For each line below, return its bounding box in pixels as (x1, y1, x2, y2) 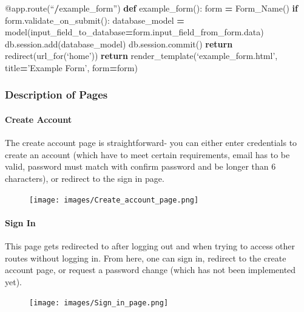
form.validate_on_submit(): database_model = (5, 13, 184, 26)
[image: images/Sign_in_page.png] (29, 299, 169, 308)
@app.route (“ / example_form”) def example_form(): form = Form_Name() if (5, 2, 298, 14)
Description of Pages (5, 87, 108, 102)
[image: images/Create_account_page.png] (29, 195, 199, 204)
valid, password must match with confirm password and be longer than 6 (5, 160, 276, 173)
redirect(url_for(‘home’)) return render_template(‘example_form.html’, (5, 49, 278, 62)
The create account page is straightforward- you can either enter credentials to (5, 136, 297, 149)
